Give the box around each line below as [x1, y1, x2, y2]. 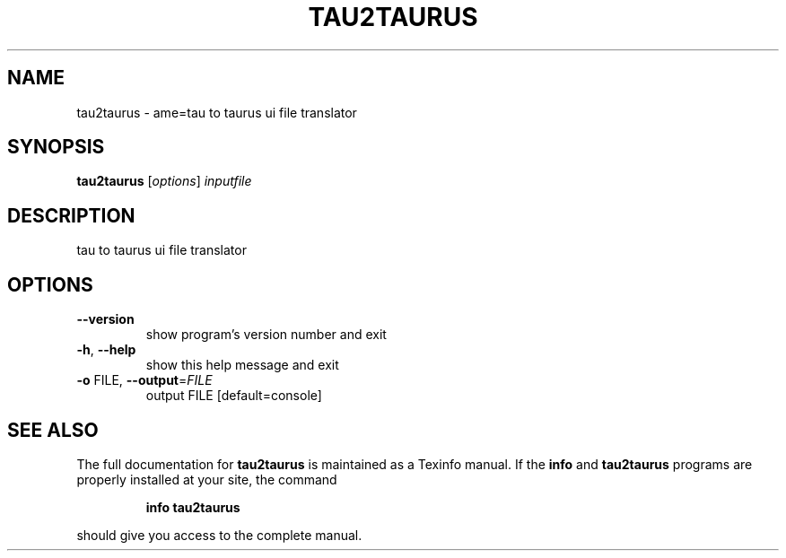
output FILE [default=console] [145, 388, 322, 404]
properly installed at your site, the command [76, 471, 337, 487]
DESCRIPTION [7, 204, 135, 227]
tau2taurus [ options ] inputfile [76, 173, 252, 189]
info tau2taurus [145, 499, 240, 515]
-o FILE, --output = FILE [76, 372, 213, 388]
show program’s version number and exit [145, 327, 387, 343]
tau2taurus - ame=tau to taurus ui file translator [76, 104, 357, 120]
